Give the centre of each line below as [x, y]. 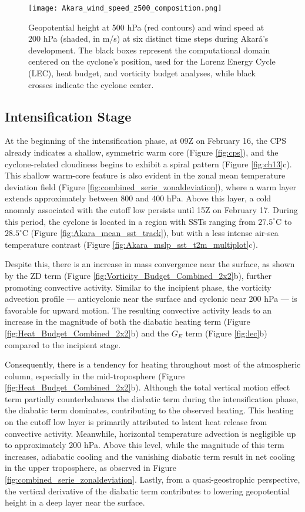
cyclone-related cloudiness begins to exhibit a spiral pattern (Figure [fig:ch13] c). [148, 164]
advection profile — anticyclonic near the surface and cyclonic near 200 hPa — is [151, 299]
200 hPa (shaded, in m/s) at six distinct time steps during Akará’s [148, 38]
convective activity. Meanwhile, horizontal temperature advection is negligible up [150, 433]
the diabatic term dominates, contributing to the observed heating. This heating [149, 410]
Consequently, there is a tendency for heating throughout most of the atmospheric [153, 364]
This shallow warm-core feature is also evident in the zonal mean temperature [145, 175]
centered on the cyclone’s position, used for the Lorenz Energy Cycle [152, 61]
